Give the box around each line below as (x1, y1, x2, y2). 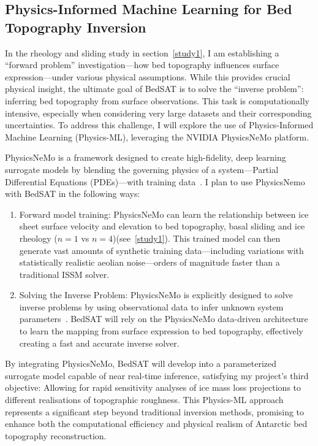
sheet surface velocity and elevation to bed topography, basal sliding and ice (19, 220, 305, 233)
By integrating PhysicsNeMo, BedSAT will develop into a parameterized (5, 357, 277, 370)
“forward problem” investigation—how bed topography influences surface (5, 58, 279, 71)
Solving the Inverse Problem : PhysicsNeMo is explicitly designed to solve (19, 288, 293, 301)
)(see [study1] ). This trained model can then (113, 231, 281, 244)
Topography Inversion (5, 17, 146, 36)
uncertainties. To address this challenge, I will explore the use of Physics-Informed (5, 118, 314, 131)
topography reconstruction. (5, 429, 107, 442)
